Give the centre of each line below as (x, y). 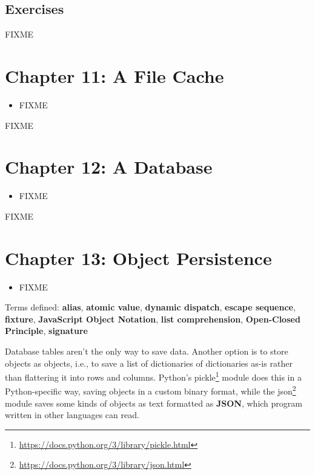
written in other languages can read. (72, 415)
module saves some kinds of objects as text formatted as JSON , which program (154, 403)
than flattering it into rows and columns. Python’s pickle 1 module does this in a (153, 376)
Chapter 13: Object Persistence (138, 257)
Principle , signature (46, 331)
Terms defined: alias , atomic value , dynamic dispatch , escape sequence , (150, 307)
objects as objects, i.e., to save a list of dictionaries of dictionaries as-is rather (149, 363)
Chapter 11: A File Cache (114, 75)
